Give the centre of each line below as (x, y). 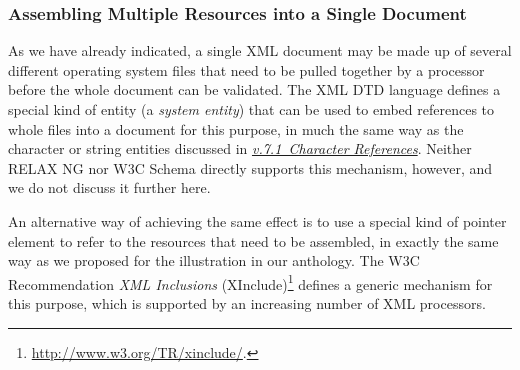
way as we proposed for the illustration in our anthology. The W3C (214, 260)
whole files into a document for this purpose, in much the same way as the (236, 128)
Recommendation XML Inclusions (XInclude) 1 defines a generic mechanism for (250, 282)
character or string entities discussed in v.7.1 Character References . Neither (240, 148)
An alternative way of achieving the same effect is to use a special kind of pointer (257, 220)
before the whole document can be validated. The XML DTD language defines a (254, 89)
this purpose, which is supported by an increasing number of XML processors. (247, 303)
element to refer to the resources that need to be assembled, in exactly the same (253, 240)
